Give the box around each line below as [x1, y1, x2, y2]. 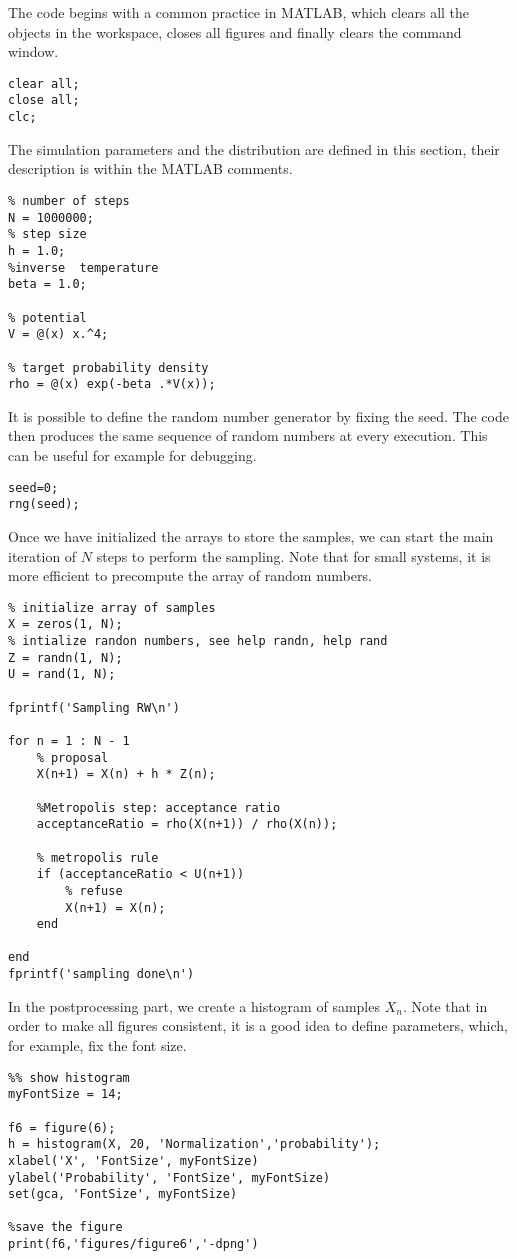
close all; [8, 93, 80, 108]
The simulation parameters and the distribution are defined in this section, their [8, 138, 500, 159]
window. [8, 41, 59, 62]
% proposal [36, 750, 109, 765]
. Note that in [402, 995, 488, 1016]
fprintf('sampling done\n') [8, 967, 195, 982]
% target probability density [8, 360, 209, 375]
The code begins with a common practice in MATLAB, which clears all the [8, 2, 470, 22]
